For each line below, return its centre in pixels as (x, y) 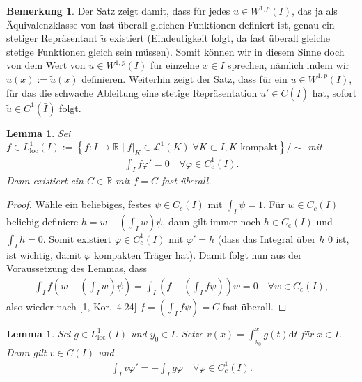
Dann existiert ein (45, 181)
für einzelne (175, 65)
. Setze (189, 333)
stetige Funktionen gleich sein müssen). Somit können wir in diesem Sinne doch (175, 51)
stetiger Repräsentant (52, 38)
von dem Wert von (46, 65)
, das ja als (314, 10)
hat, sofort (335, 92)
